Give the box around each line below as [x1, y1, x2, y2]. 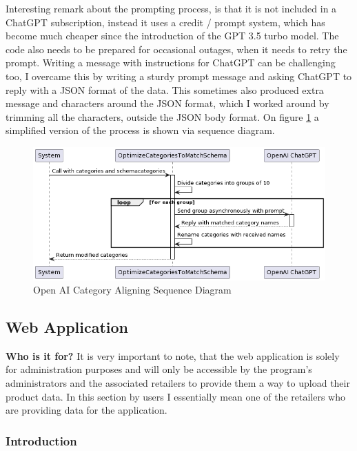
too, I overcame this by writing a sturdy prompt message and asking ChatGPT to [6, 68, 352, 83]
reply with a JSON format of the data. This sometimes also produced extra [6, 82, 324, 97]
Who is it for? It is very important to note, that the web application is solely [6, 348, 340, 363]
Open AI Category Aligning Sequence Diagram [33, 282, 232, 297]
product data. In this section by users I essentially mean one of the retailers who [6, 389, 345, 403]
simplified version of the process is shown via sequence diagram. [6, 123, 275, 137]
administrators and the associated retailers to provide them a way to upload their [6, 376, 350, 390]
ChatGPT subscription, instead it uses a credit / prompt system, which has [6, 15, 325, 29]
